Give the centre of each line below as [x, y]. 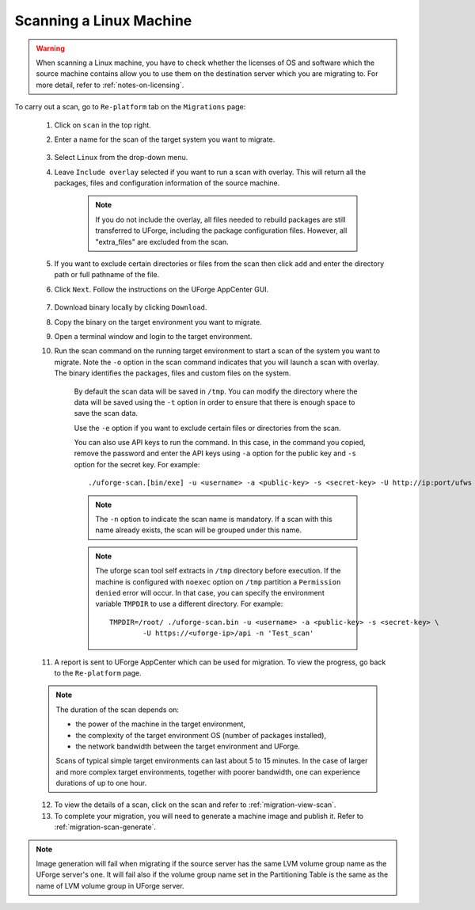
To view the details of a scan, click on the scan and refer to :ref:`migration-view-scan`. [195, 805]
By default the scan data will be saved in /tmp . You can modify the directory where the [216, 391]
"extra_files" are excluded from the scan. [162, 242]
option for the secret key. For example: [137, 464]
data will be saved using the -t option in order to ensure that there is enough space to [215, 402]
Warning [50, 48]
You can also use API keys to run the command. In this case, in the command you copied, [220, 443]
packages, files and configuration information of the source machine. [167, 183]
